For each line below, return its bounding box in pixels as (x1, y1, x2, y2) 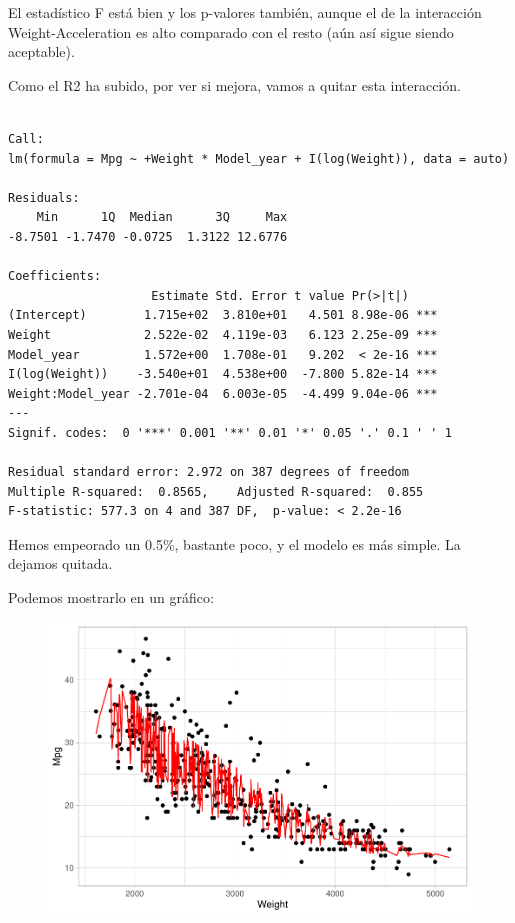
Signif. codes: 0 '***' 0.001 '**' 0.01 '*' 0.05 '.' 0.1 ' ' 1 (8, 425, 452, 440)
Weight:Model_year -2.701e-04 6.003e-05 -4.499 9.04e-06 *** (8, 386, 438, 401)
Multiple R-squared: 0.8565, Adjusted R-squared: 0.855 (8, 484, 424, 499)
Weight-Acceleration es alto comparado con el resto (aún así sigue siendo (8, 21, 454, 42)
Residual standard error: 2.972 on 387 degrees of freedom (8, 465, 409, 480)
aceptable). (8, 41, 75, 62)
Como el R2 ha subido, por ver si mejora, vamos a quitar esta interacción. (8, 74, 461, 95)
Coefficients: (8, 269, 102, 284)
